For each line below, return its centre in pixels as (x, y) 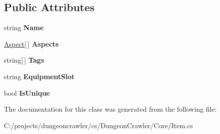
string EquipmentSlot (39, 76)
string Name (24, 27)
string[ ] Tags (24, 60)
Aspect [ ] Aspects (31, 43)
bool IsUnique (27, 92)
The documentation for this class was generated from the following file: (110, 109)
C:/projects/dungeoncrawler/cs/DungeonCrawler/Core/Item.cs (99, 125)
